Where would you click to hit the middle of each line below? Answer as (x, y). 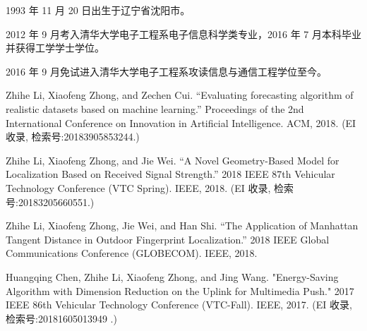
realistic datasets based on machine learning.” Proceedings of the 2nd (155, 108)
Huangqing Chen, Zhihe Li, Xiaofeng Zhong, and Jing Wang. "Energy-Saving (172, 276)
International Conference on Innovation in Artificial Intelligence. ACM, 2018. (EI (181, 122)
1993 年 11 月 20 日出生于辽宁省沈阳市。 (98, 10)
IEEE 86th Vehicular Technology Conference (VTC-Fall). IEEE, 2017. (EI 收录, (179, 305)
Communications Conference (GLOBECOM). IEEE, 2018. (132, 253)
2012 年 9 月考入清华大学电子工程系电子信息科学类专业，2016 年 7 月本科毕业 (183, 34)
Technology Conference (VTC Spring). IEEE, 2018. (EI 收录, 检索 (150, 187)
